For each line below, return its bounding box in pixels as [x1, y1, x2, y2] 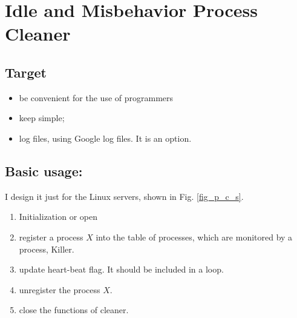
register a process [19, 230, 83, 243]
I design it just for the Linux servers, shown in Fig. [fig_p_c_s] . [5, 190, 244, 202]
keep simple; [19, 111, 65, 124]
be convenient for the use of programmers [19, 91, 174, 104]
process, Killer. [19, 242, 74, 255]
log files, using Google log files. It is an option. [19, 131, 192, 144]
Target [5, 62, 47, 81]
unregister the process [19, 283, 100, 296]
